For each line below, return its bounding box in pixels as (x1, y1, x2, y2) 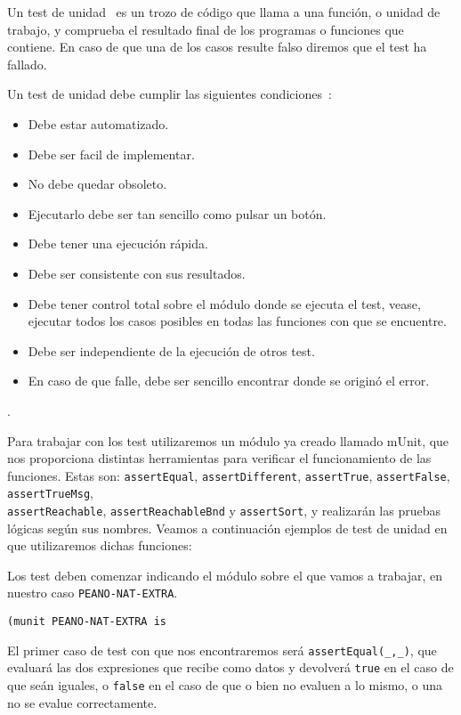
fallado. (7, 54, 47, 73)
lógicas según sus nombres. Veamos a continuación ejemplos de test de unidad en (7, 518, 448, 537)
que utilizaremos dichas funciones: (7, 536, 192, 555)
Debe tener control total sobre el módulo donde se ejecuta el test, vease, (28, 294, 421, 313)
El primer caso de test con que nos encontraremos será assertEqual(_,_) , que (7, 640, 437, 659)
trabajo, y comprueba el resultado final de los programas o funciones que (7, 20, 404, 38)
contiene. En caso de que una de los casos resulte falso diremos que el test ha (7, 37, 427, 56)
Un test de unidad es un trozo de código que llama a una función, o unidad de (7, 3, 441, 20)
